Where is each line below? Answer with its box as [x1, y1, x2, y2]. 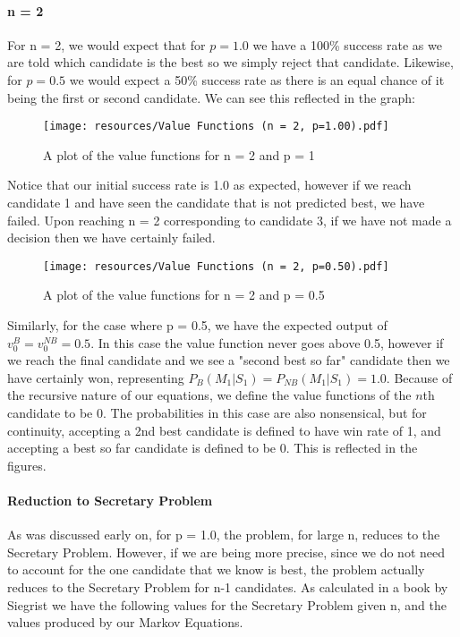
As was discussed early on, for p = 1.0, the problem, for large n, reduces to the [7, 525, 440, 544]
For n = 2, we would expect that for [7, 35, 206, 54]
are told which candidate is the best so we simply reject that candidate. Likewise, [7, 53, 454, 72]
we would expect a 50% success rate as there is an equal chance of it [69, 70, 445, 89]
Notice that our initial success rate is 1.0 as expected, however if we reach [7, 175, 412, 194]
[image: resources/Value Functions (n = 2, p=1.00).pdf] [43, 120, 389, 133]
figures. [7, 455, 47, 474]
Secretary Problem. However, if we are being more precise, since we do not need [7, 542, 445, 561]
